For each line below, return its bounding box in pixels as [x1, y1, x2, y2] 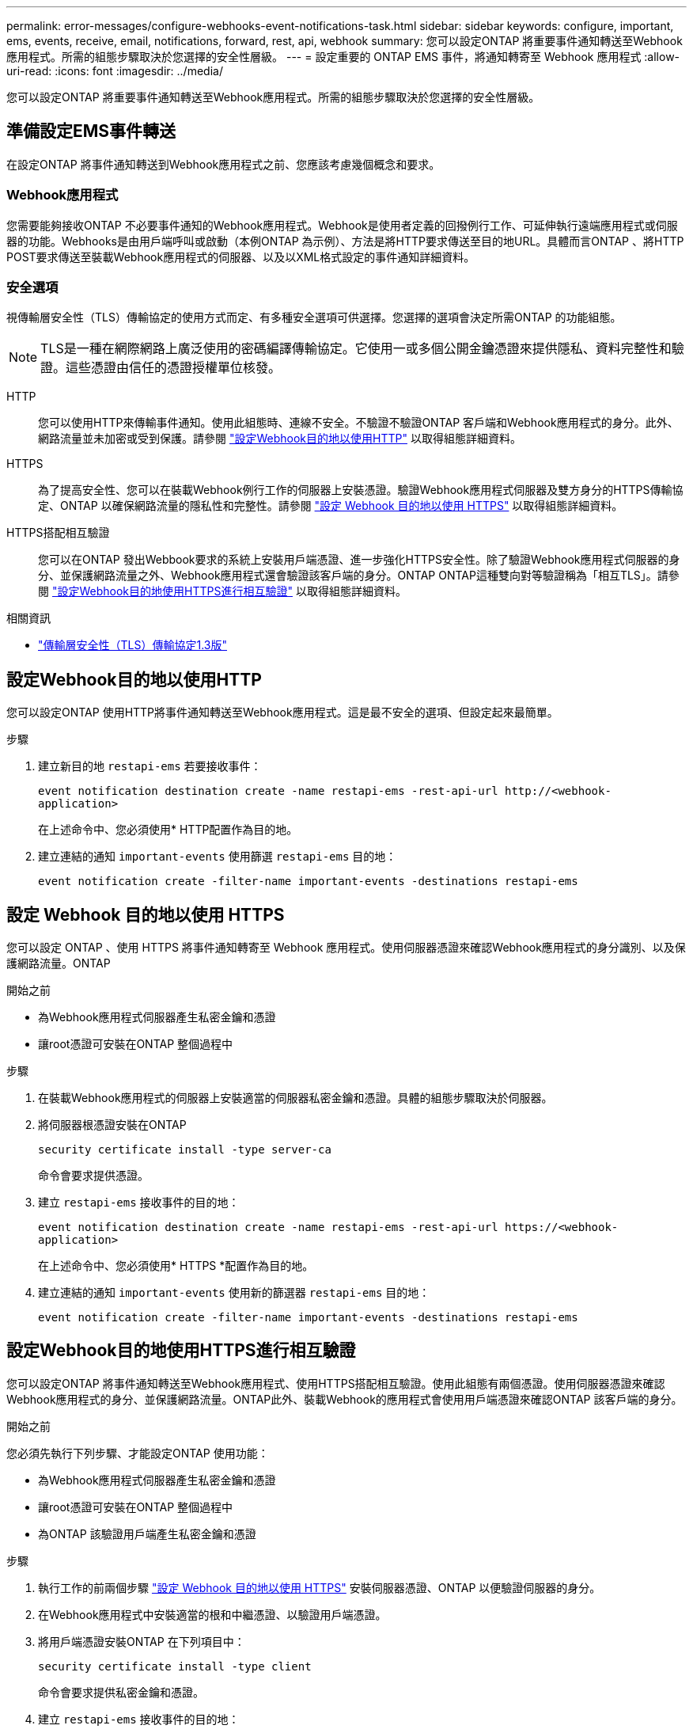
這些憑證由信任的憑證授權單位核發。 [66, 359, 282, 376]
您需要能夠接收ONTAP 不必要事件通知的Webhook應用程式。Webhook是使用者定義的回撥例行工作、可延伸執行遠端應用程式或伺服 [6, 218, 678, 232]
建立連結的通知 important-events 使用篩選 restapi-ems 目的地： [38, 849, 397, 864]
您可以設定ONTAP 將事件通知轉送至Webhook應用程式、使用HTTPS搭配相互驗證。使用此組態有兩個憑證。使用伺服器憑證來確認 [6, 1376, 665, 1390]
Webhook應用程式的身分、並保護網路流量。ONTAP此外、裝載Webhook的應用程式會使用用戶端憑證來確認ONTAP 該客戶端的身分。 [6, 1392, 683, 1406]
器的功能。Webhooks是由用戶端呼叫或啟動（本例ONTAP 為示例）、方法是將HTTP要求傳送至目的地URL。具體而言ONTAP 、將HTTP [6, 234, 684, 248]
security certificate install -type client [38, 1659, 312, 1673]
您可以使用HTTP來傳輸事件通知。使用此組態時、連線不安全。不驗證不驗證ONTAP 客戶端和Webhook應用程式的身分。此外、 [38, 416, 679, 430]
